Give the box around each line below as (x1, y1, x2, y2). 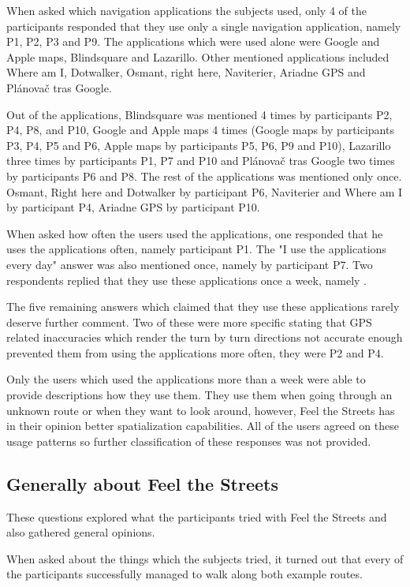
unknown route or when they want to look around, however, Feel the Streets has (6, 402, 395, 418)
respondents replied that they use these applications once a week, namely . (6, 271, 367, 288)
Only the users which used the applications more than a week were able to (6, 371, 366, 387)
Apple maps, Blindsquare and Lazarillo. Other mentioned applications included (6, 48, 389, 65)
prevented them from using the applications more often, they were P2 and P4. (6, 344, 384, 361)
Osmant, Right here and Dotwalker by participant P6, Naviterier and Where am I (6, 183, 403, 200)
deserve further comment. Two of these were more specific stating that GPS (6, 313, 372, 330)
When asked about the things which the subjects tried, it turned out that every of (6, 550, 404, 566)
